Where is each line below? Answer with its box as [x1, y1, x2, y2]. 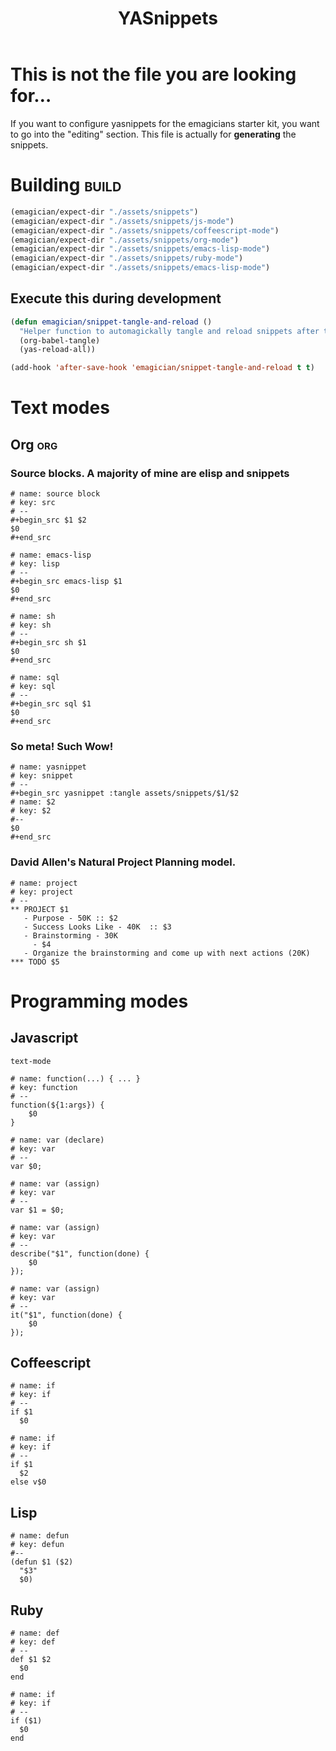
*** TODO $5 [10, 957, 60, 967]
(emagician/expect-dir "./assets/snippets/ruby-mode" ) [10, 253, 244, 264]
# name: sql [10, 673, 60, 683]
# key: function [10, 1082, 78, 1092]
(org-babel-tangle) [19, 335, 101, 346]
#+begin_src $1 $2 [10, 515, 87, 526]
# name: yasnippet [10, 762, 87, 772]
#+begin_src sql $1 [10, 699, 92, 709]
